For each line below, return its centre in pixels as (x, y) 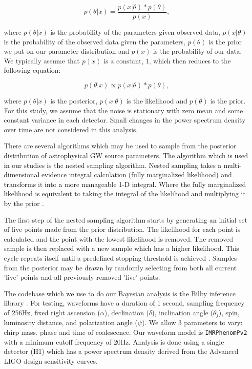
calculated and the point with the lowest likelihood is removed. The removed (119, 238)
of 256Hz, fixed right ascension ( (52, 312)
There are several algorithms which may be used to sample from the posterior (120, 146)
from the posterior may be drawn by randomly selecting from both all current (120, 267)
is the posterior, (74, 101)
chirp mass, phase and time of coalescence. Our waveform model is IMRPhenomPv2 (126, 332)
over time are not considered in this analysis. (71, 129)
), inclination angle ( (183, 312)
